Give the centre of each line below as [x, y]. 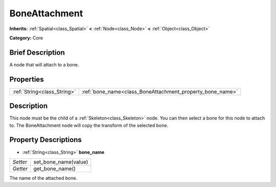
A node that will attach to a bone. [44, 64]
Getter [20, 169]
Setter [20, 162]
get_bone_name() [55, 169]
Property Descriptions [45, 140]
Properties [27, 79]
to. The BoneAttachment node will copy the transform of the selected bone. [89, 125]
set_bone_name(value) [61, 162]
